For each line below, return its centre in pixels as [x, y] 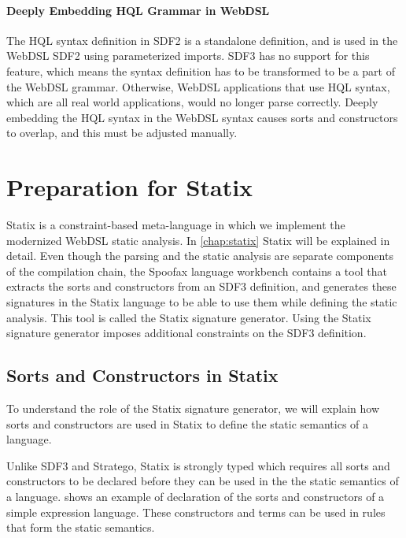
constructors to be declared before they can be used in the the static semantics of [203, 481]
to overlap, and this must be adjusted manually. [122, 133]
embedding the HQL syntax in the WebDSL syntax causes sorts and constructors [202, 117]
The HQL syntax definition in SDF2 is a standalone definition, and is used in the [202, 40]
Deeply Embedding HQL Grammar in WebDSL [138, 10]
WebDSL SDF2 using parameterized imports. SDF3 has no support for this [188, 56]
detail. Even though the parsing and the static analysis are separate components [200, 256]
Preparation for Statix [130, 187]
